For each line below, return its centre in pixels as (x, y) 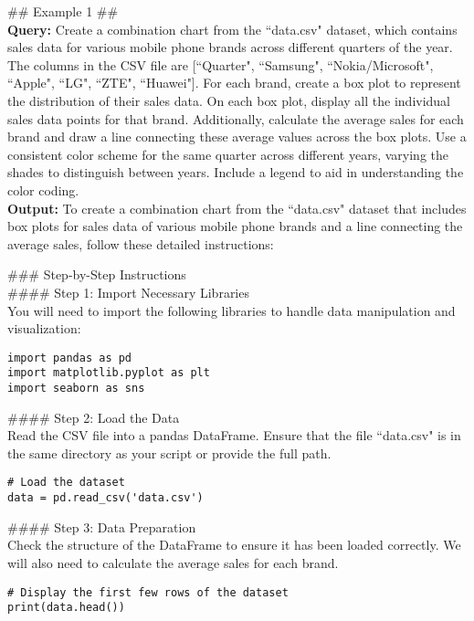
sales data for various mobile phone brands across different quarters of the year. (230, 47)
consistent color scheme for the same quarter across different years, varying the (228, 154)
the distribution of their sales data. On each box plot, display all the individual (229, 100)
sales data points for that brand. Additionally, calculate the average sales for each (236, 118)
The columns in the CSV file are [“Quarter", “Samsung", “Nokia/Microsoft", (221, 64)
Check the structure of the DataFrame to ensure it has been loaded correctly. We (234, 545)
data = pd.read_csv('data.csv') (105, 498)
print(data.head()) (66, 608)
